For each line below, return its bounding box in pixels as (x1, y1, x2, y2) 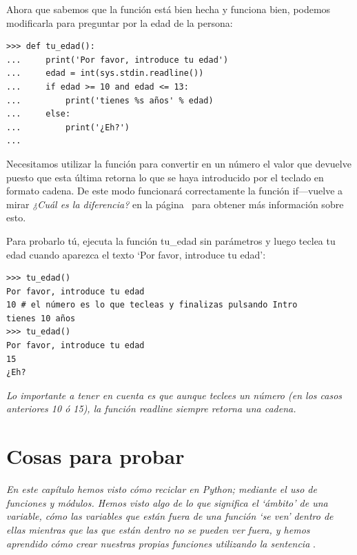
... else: (6, 109, 71, 119)
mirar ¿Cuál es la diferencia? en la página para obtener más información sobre (6, 196, 344, 211)
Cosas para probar (6, 442, 185, 470)
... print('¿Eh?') (6, 122, 130, 132)
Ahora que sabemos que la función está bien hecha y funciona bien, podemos (6, 2, 331, 16)
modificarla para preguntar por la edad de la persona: (6, 15, 233, 30)
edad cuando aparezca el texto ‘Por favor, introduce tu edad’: (6, 247, 266, 261)
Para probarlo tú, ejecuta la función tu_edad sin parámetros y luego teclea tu (6, 233, 336, 248)
